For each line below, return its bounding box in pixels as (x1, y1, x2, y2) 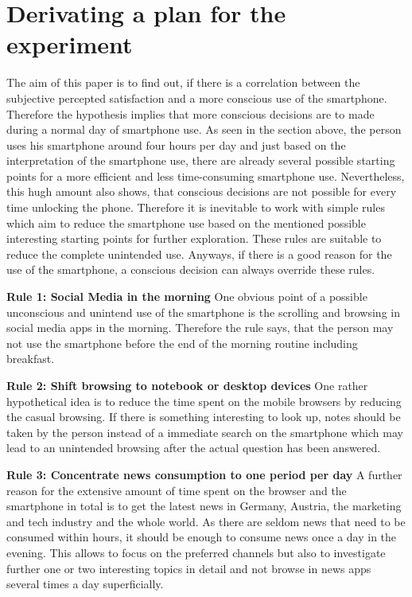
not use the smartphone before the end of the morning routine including (6, 334, 358, 351)
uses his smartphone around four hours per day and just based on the (6, 136, 346, 153)
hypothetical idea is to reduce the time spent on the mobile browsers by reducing (6, 392, 402, 409)
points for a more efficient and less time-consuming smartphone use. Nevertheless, (6, 167, 405, 184)
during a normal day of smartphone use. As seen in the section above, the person (6, 121, 402, 138)
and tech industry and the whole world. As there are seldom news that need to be (6, 513, 406, 529)
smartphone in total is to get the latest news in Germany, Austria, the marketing (6, 497, 402, 514)
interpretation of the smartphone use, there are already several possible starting (6, 152, 395, 169)
